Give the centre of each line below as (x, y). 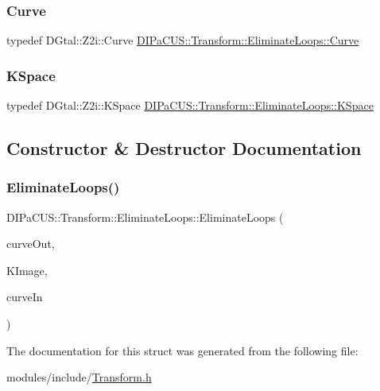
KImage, (27, 270)
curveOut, (31, 244)
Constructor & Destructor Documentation (184, 148)
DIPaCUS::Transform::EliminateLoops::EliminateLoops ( (145, 217)
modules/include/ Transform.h (79, 377)
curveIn (25, 297)
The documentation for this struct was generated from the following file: (182, 350)
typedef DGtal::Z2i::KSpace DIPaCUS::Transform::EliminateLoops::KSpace (190, 105)
